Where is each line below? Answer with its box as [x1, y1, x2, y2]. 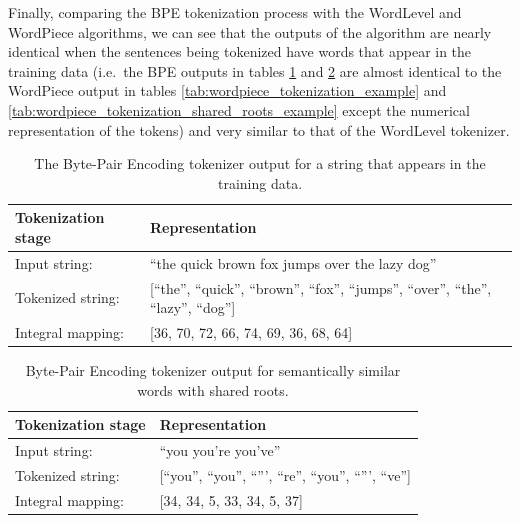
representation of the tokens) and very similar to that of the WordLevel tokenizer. [8, 119, 510, 140]
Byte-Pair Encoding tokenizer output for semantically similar [25, 360, 401, 381]
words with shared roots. [137, 379, 289, 400]
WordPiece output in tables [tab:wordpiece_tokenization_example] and [8, 80, 447, 101]
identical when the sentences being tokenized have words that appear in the [8, 41, 472, 62]
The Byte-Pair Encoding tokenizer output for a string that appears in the [34, 153, 486, 174]
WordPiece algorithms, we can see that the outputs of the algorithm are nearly [8, 21, 492, 42]
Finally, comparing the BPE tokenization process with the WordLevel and [8, 2, 462, 22]
